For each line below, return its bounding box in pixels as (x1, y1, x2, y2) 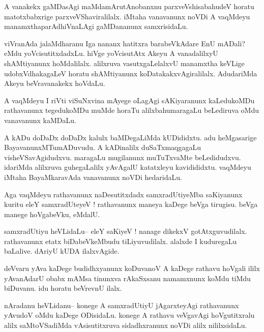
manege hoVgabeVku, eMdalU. (4, 208, 100, 219)
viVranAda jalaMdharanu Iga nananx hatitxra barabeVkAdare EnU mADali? (4, 38, 245, 48)
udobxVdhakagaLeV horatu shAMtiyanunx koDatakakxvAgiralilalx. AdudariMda (4, 68, 257, 78)
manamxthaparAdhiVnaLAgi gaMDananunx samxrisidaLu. (4, 21, 188, 32)
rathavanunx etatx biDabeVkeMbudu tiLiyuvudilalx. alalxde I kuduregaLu (4, 235, 237, 246)
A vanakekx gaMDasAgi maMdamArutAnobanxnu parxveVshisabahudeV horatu (4, 1, 254, 11)
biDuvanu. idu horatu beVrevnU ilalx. (4, 283, 122, 293)
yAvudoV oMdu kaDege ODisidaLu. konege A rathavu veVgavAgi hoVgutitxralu (4, 310, 255, 320)
